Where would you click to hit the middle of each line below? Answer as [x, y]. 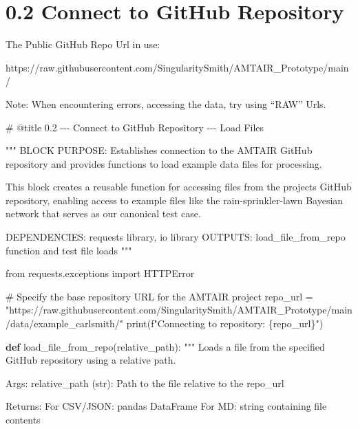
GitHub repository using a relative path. [91, 360]
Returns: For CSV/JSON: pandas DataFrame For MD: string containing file [166, 406]
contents [23, 419]
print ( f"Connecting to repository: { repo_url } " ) [225, 323]
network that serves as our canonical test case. [103, 213]
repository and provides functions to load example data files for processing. [164, 163]
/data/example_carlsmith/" [65, 323]
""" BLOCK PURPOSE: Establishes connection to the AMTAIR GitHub [159, 150]
